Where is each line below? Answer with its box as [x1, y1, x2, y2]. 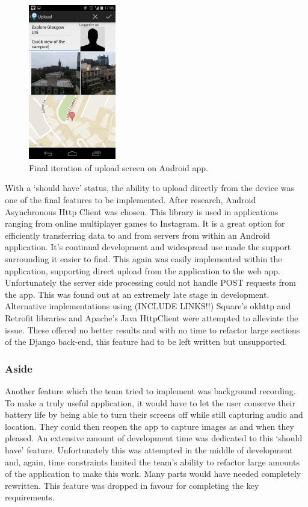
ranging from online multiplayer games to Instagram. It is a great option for [5, 217, 285, 230]
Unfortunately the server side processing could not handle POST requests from [5, 276, 296, 289]
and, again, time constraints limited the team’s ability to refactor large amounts [5, 455, 300, 468]
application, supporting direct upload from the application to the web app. [5, 264, 280, 277]
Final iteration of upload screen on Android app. [29, 161, 208, 174]
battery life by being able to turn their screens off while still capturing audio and [5, 408, 303, 421]
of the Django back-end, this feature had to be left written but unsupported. [5, 335, 288, 348]
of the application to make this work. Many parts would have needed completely [5, 467, 301, 480]
